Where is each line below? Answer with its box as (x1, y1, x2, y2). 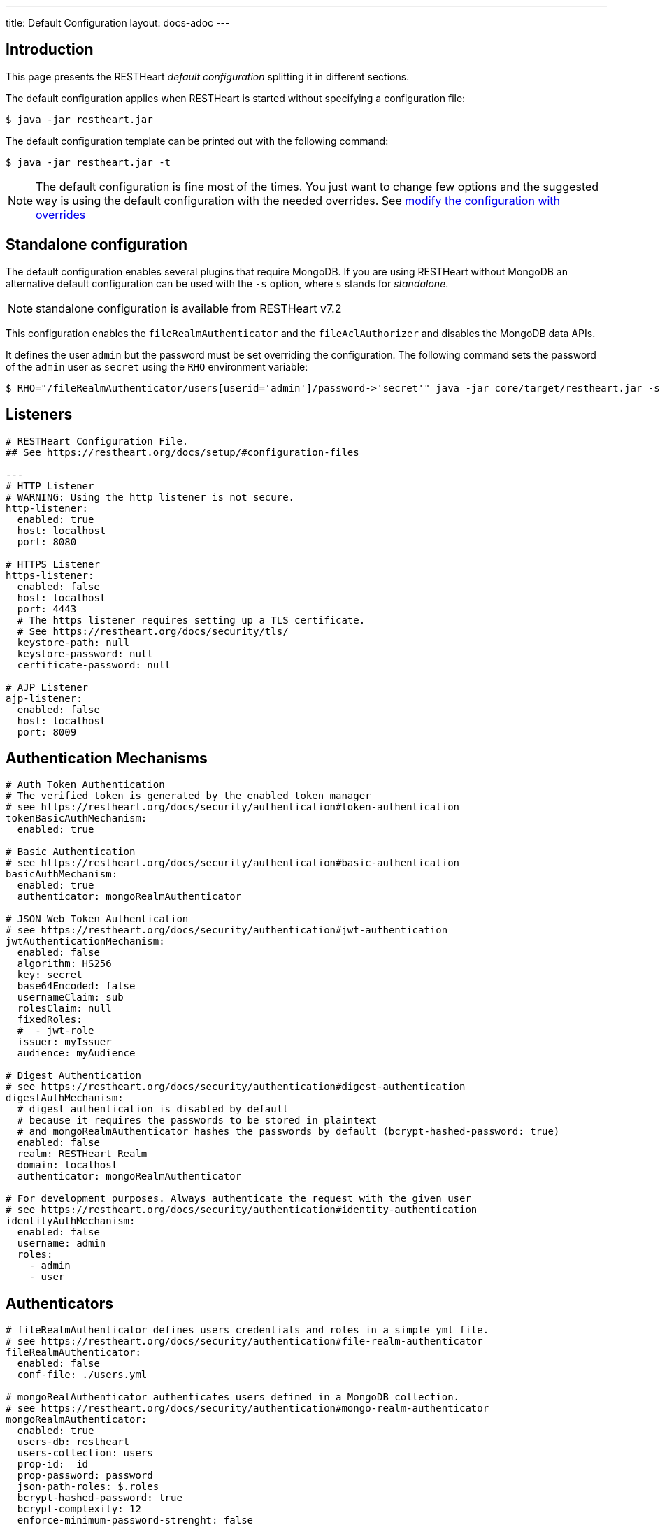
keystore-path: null (17, 636, 130, 648)
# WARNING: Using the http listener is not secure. (6, 491, 295, 503)
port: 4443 (17, 603, 77, 615)
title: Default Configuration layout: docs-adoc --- (6, 17, 230, 29)
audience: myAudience (17, 1047, 136, 1059)
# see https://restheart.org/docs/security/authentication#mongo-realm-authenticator (6, 1403, 489, 1414)
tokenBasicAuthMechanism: (6, 812, 148, 824)
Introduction (6, 41, 94, 59)
